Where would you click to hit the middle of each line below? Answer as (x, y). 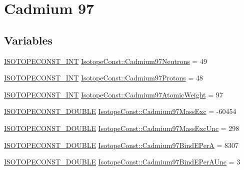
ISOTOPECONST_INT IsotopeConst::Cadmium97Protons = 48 (103, 78)
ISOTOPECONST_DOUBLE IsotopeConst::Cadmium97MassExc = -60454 (120, 111)
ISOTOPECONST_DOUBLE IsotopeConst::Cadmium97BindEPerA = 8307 (121, 145)
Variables (28, 40)
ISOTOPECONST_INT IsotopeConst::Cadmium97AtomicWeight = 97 (113, 94)
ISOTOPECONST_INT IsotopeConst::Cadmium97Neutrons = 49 (105, 61)
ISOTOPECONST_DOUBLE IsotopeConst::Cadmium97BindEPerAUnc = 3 (122, 162)
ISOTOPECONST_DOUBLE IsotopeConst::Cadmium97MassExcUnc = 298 (122, 128)
